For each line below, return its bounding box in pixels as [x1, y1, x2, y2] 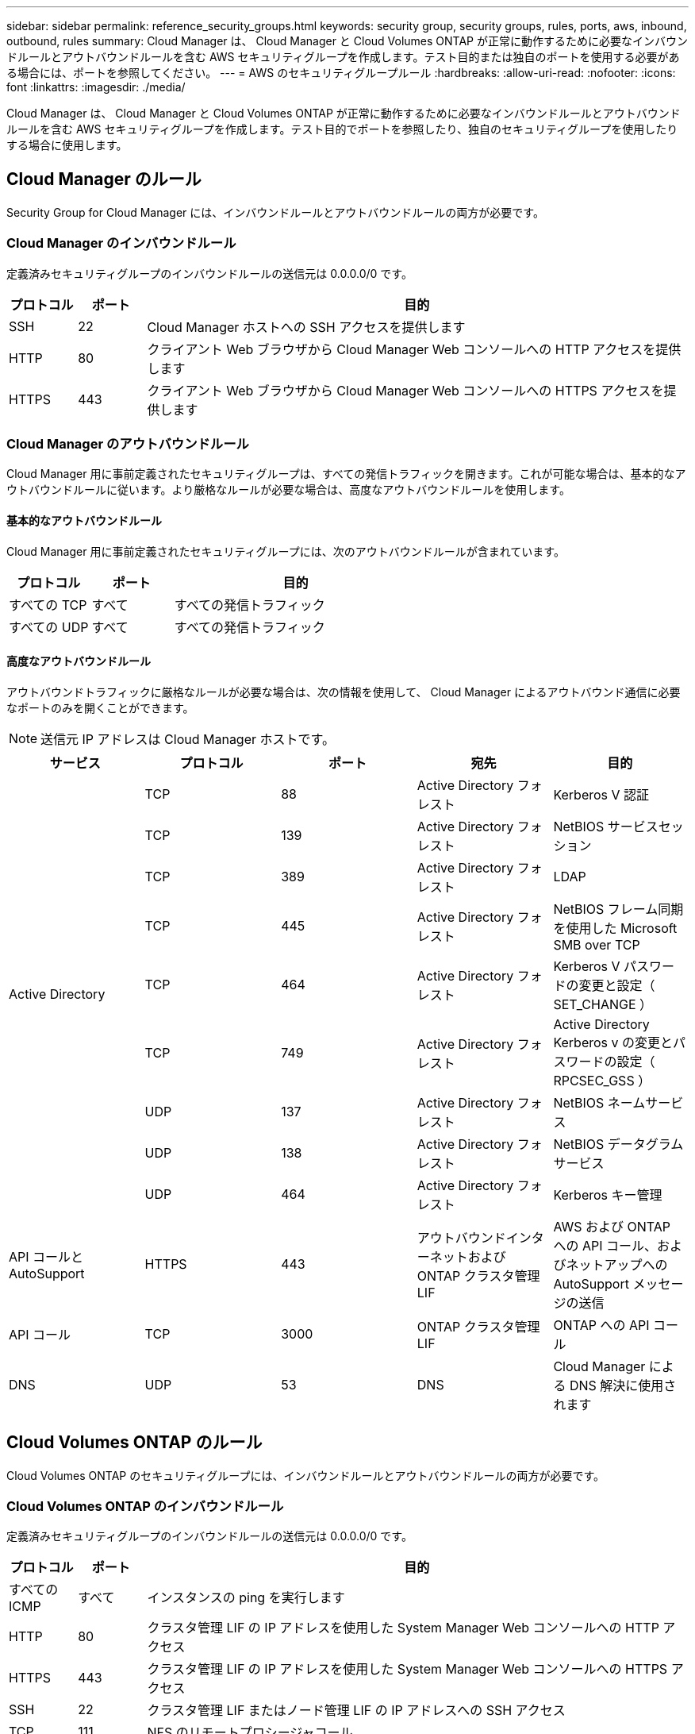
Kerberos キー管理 [553, 1186, 662, 1203]
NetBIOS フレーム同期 [553, 900, 684, 917]
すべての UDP [9, 618, 89, 635]
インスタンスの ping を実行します [147, 1589, 345, 1606]
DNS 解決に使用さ [569, 1377, 677, 1393]
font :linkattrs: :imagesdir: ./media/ [6, 80, 186, 94]
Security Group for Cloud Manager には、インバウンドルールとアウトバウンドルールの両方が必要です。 [6, 205, 544, 219]
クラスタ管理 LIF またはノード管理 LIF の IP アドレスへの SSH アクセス [147, 1702, 566, 1719]
